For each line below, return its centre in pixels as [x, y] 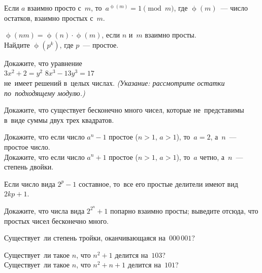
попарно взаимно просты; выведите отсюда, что [184, 210]
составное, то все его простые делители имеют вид [158, 183]
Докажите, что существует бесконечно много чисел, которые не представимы [124, 110]
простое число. [27, 146]
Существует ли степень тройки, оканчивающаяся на [85, 238]
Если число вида [30, 183]
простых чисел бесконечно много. [57, 220]
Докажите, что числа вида [44, 210]
